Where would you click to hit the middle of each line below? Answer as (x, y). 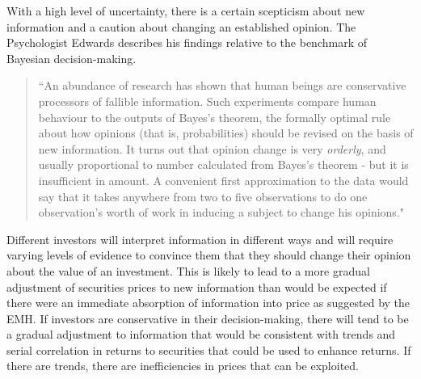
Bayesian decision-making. (72, 58)
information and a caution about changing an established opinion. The (181, 26)
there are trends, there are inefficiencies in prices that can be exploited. (183, 366)
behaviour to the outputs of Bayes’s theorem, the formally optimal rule (215, 117)
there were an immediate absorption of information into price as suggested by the (208, 303)
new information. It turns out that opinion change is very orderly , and (212, 148)
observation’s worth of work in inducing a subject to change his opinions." (221, 212)
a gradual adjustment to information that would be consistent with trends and (201, 334)
